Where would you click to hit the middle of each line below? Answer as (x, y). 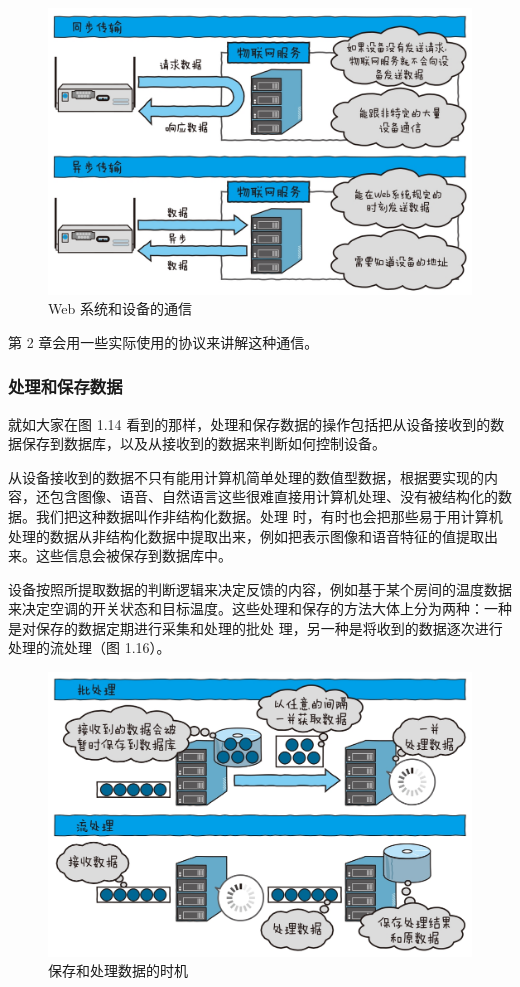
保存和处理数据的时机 (118, 970)
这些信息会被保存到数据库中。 (133, 555)
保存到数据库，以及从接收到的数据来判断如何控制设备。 (203, 443)
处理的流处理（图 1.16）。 (89, 647)
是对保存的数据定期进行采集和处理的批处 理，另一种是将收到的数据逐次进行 (255, 627)
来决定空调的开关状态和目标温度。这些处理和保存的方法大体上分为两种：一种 (260, 608)
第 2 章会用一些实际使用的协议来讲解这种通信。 (163, 341)
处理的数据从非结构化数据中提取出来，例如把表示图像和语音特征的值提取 (246, 535)
